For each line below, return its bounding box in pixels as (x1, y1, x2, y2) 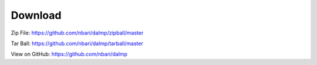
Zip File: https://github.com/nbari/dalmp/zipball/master (11, 29, 144, 36)
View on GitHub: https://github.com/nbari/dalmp (11, 50, 127, 58)
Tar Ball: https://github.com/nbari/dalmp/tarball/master (11, 40, 143, 47)
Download (11, 9, 62, 22)
